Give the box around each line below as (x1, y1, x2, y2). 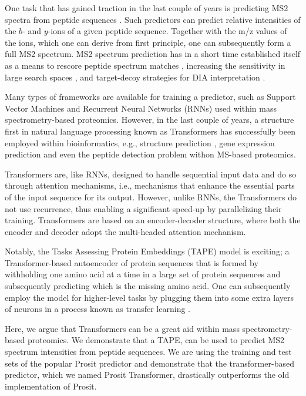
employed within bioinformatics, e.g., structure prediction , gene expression (5, 136, 275, 149)
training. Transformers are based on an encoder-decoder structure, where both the (5, 214, 301, 226)
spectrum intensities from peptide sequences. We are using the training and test (5, 345, 292, 358)
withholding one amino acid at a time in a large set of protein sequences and (5, 268, 281, 280)
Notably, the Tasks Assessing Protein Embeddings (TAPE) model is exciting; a (5, 245, 290, 257)
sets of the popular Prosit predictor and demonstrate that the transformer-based (5, 357, 294, 369)
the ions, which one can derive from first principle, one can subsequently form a (5, 36, 291, 48)
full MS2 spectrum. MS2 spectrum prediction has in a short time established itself (5, 48, 301, 60)
